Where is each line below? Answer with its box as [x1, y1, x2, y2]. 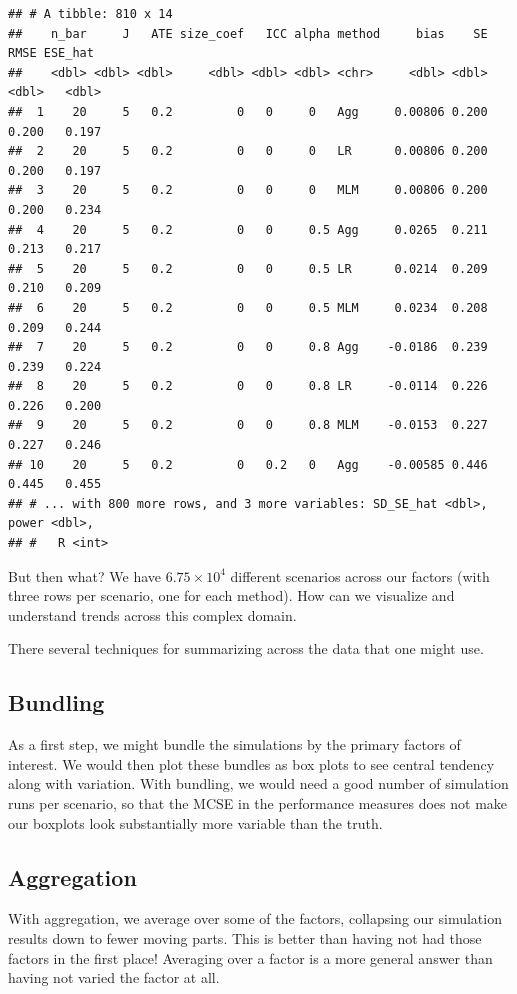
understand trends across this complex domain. [8, 604, 297, 625]
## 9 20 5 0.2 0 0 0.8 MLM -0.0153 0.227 [8, 418, 488, 433]
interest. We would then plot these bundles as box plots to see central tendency [8, 753, 495, 774]
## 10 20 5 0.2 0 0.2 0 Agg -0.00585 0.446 [8, 457, 488, 472]
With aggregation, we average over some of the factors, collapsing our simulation [8, 908, 502, 929]
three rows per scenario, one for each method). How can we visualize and [8, 585, 455, 606]
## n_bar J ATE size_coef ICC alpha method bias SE [8, 26, 488, 41]
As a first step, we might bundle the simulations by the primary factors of [8, 734, 461, 755]
